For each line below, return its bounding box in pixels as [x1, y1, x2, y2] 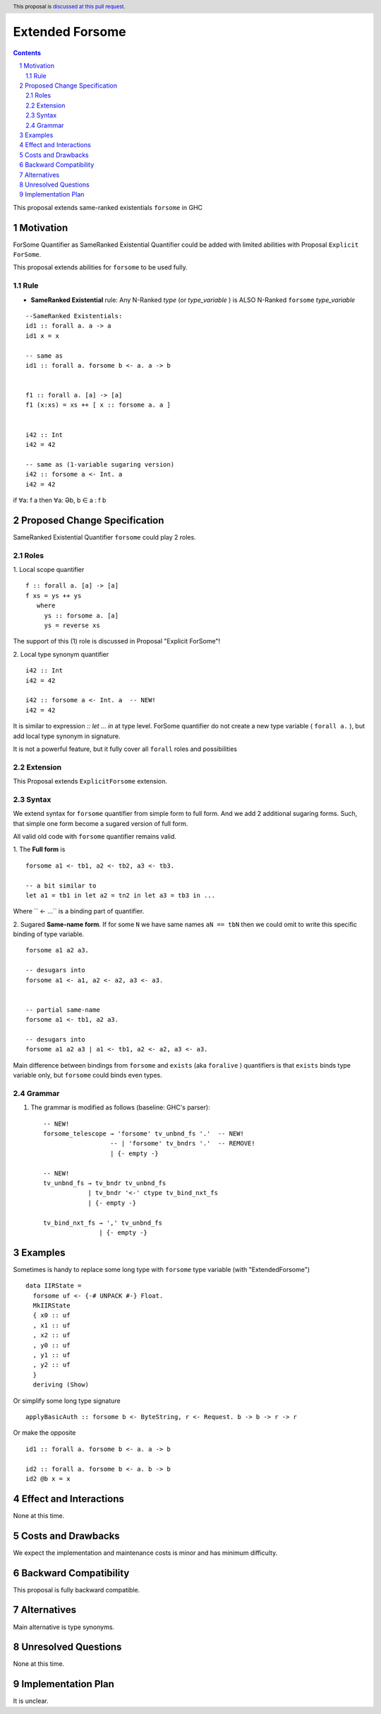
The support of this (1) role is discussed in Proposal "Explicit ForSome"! [13, 637, 221, 646]
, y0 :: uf [32, 1341, 71, 1349]
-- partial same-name [25, 1005, 100, 1014]
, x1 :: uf [32, 1321, 71, 1329]
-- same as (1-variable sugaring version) [25, 460, 175, 468]
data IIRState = [25, 1282, 82, 1290]
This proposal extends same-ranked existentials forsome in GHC [13, 203, 203, 211]
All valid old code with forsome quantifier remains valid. [13, 832, 176, 841]
